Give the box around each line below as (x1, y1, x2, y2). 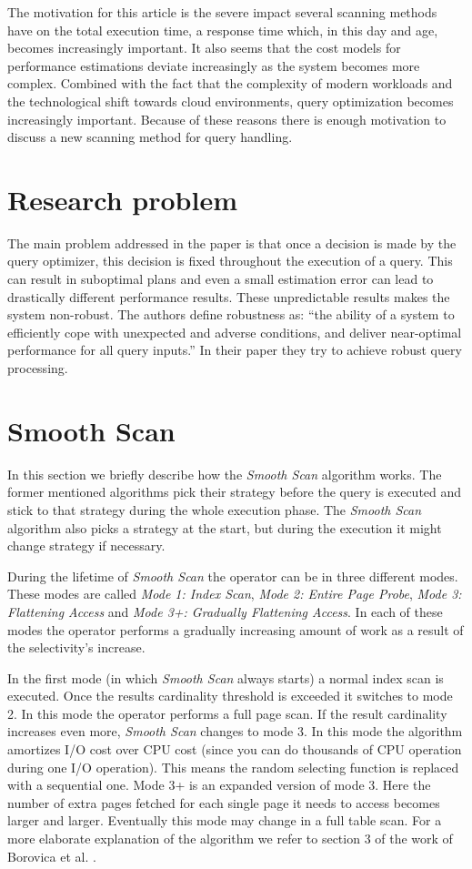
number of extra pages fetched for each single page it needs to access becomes (7, 793, 440, 812)
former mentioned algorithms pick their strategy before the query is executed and (7, 482, 462, 501)
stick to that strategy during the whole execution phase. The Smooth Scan (7, 500, 422, 519)
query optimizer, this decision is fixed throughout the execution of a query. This (7, 251, 453, 270)
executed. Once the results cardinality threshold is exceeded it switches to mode (7, 686, 453, 705)
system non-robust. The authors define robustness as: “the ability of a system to (7, 305, 455, 324)
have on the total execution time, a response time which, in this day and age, (7, 20, 438, 39)
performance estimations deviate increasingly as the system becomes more (7, 56, 420, 75)
